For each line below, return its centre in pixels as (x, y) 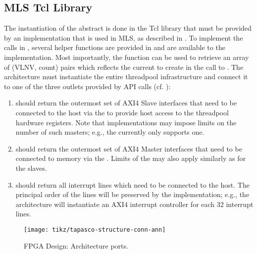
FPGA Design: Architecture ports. (76, 245)
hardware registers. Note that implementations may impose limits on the (126, 122)
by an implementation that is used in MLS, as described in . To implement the (124, 37)
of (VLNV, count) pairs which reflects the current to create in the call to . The (124, 67)
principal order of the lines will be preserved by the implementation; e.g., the (132, 194)
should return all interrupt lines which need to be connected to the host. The (132, 184)
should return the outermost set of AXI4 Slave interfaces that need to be (126, 103)
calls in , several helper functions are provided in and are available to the (115, 47)
